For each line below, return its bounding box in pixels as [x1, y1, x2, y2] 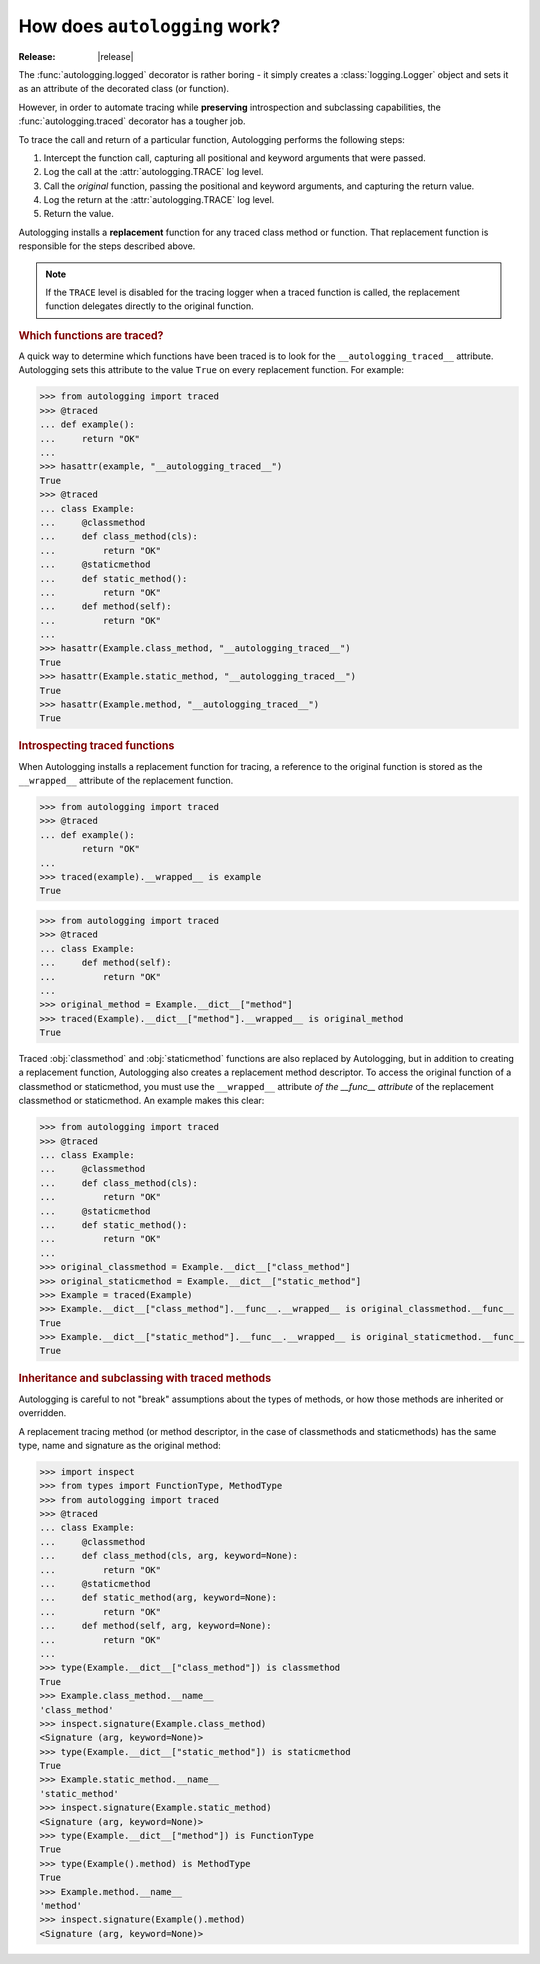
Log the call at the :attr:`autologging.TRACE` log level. [43, 166, 264, 178]
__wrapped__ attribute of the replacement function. [18, 775, 234, 787]
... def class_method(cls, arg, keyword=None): [39, 1550, 299, 1562]
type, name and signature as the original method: [18, 1439, 222, 1451]
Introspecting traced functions [18, 739, 175, 753]
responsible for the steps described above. [18, 240, 196, 252]
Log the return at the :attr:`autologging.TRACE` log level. [43, 194, 275, 206]
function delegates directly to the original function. [45, 300, 254, 312]
